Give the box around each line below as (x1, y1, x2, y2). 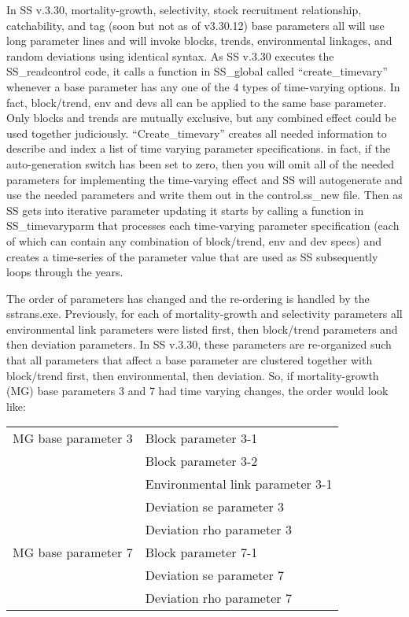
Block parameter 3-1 (145, 429, 258, 448)
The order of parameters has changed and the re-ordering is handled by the (6, 290, 370, 306)
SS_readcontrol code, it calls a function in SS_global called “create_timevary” (6, 63, 388, 79)
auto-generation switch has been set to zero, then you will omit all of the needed (6, 155, 394, 172)
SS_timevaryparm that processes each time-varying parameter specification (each (6, 217, 400, 234)
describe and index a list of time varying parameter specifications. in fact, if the (6, 140, 391, 157)
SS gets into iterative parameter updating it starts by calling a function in (6, 201, 364, 218)
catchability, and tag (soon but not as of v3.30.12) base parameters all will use (6, 17, 385, 33)
